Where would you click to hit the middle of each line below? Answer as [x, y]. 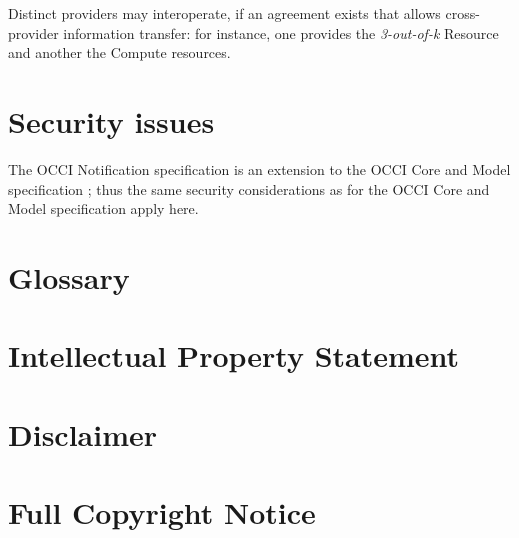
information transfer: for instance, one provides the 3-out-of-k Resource [281, 32]
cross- [462, 13]
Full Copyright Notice [162, 512]
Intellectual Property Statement [234, 355]
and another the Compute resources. [119, 52]
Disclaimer [83, 433]
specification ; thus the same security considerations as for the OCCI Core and [249, 188]
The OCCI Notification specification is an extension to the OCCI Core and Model [259, 168]
